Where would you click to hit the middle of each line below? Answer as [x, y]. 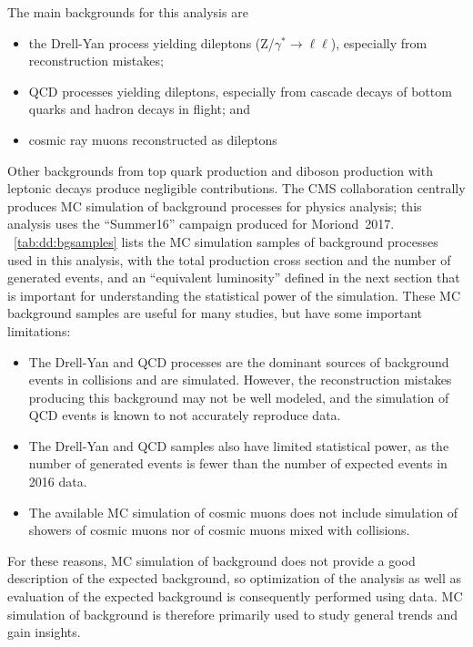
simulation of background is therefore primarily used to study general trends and [232, 614]
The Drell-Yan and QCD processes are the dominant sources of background [239, 361]
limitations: [39, 330]
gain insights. [44, 632]
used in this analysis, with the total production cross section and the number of [229, 259]
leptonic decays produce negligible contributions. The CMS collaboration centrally [236, 188]
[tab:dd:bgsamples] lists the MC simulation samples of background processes [226, 241]
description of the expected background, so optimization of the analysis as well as [235, 578]
